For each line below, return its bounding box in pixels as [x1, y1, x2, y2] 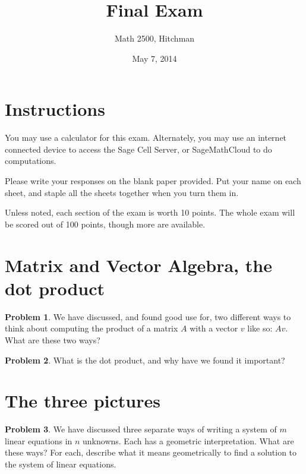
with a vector [190, 322, 238, 334]
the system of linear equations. [5, 458, 116, 470]
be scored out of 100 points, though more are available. [5, 217, 206, 230]
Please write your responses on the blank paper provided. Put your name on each [5, 175, 301, 187]
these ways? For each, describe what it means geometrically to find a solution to [5, 446, 297, 459]
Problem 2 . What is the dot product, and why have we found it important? [5, 353, 285, 366]
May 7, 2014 [132, 52, 177, 64]
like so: [247, 322, 273, 334]
